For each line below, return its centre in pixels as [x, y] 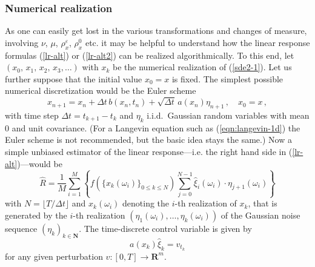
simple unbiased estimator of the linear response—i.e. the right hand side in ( [149, 151]
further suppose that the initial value [74, 78]
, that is [263, 203]
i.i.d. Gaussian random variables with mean [228, 115]
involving [22, 42]
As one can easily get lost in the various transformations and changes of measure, [156, 31]
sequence [21, 228]
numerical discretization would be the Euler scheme [101, 91]
